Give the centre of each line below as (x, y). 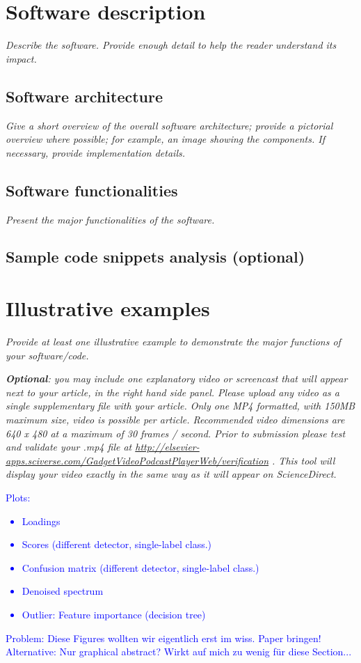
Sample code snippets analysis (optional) (155, 257)
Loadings (41, 521)
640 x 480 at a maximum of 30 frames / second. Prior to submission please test (176, 433)
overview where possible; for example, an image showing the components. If (166, 139)
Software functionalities (92, 190)
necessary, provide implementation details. (96, 152)
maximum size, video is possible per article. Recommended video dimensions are (175, 419)
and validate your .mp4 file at (69, 447)
